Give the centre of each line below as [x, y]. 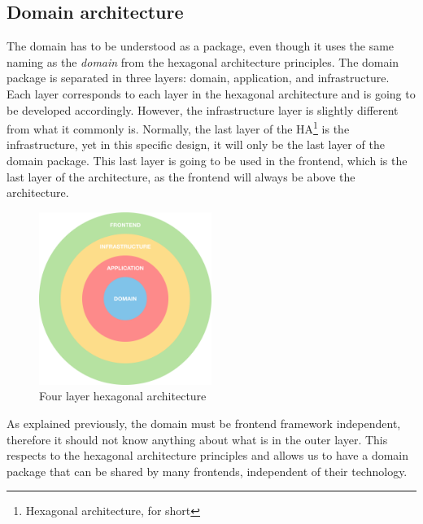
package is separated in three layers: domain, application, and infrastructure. [198, 78]
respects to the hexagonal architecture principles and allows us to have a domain [208, 455]
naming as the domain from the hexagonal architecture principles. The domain [203, 61]
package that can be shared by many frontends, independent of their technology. [207, 471]
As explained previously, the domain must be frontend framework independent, [204, 423]
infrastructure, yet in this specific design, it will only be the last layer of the [196, 144]
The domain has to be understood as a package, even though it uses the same [201, 46]
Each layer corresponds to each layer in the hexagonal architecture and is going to [211, 93]
